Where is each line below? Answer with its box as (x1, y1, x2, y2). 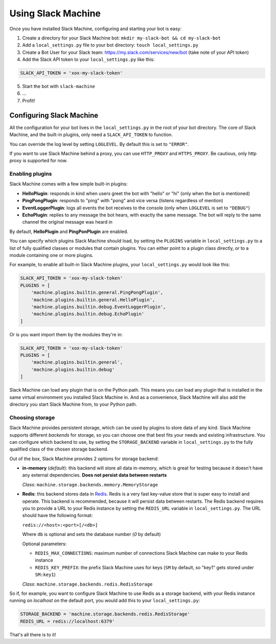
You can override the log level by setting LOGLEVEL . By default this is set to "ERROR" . (9, 141, 189, 147)
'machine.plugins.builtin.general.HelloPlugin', (31, 297, 155, 303)
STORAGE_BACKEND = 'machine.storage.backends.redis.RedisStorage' (20, 611, 190, 617)
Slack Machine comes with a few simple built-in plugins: (9, 181, 128, 187)
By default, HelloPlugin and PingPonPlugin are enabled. (9, 228, 129, 234)
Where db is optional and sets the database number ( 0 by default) (22, 531, 161, 538)
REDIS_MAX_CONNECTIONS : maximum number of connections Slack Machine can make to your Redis (35, 550, 248, 556)
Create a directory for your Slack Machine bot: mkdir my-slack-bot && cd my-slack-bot (22, 35, 221, 41)
